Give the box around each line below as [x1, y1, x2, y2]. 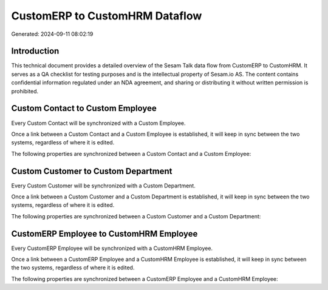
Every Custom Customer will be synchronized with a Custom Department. [11, 182, 196, 189]
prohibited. [11, 87, 39, 95]
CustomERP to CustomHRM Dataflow [11, 9, 202, 22]
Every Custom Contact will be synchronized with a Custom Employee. [11, 119, 186, 127]
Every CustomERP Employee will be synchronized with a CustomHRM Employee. [11, 244, 213, 252]
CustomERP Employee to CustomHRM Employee [11, 228, 198, 239]
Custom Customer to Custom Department [11, 166, 173, 176]
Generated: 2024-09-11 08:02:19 [11, 30, 94, 38]
